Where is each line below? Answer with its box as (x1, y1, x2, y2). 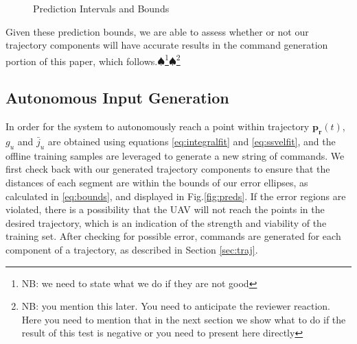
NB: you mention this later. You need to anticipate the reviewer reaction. (21, 299, 330, 313)
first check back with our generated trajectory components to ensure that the (5, 162, 330, 176)
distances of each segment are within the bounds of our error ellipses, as (5, 175, 308, 190)
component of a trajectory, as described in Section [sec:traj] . (5, 242, 258, 256)
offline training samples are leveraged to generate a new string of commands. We (5, 148, 345, 162)
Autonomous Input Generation (5, 87, 229, 108)
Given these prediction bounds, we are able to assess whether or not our (5, 24, 309, 38)
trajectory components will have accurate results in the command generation (5, 38, 328, 52)
